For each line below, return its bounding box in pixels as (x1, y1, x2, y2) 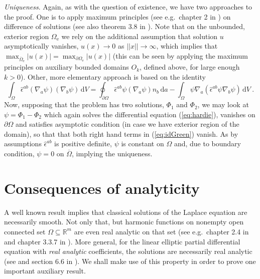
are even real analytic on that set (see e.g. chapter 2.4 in (74, 226, 249, 236)
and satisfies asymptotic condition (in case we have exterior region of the (15, 119, 239, 129)
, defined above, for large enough (140, 62, 240, 72)
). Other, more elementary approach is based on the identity (20, 71, 206, 82)
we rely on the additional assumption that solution (61, 31, 218, 41)
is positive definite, (54, 138, 112, 149)
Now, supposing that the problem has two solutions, (4, 99, 164, 110)
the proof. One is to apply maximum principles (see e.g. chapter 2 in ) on (4, 11, 231, 22)
